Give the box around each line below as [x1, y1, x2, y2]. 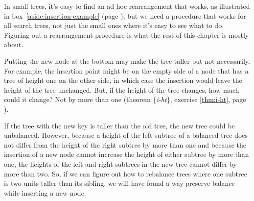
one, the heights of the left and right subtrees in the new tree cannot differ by [4, 158, 237, 169]
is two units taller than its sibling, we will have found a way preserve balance [4, 178, 235, 188]
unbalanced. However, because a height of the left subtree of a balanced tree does [4, 130, 248, 140]
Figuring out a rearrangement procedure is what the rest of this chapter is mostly [4, 29, 249, 40]
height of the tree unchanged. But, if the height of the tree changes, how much [4, 84, 239, 95]
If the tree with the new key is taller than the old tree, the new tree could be [4, 120, 235, 130]
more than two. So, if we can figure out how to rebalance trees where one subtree [4, 168, 247, 178]
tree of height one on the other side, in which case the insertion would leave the [4, 75, 242, 85]
